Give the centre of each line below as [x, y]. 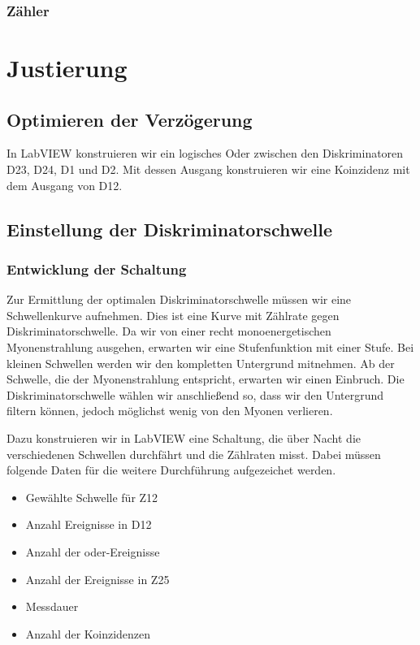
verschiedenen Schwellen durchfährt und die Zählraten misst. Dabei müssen [194, 454]
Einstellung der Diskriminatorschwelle [170, 229]
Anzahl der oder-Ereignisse [93, 551]
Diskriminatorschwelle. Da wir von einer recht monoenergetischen [169, 331]
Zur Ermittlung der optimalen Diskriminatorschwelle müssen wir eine [179, 299]
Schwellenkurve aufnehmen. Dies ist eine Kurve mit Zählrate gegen [173, 315]
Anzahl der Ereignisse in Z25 [97, 579]
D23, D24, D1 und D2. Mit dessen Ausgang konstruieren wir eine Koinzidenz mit [208, 169]
